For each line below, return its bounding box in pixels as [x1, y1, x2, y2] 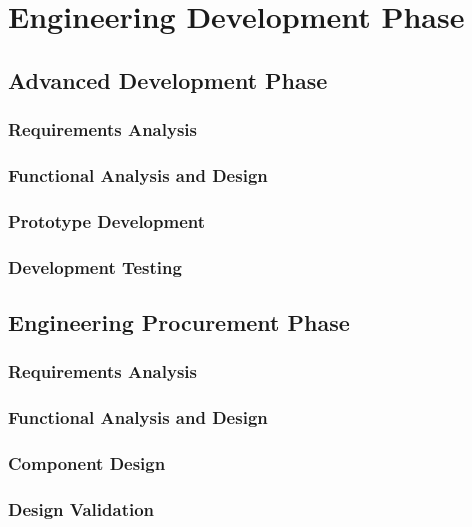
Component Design [8, 450, 166, 475]
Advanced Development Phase [8, 64, 328, 95]
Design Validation [8, 496, 155, 521]
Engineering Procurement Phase [8, 306, 350, 337]
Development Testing [8, 254, 182, 279]
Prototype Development [8, 208, 206, 233]
